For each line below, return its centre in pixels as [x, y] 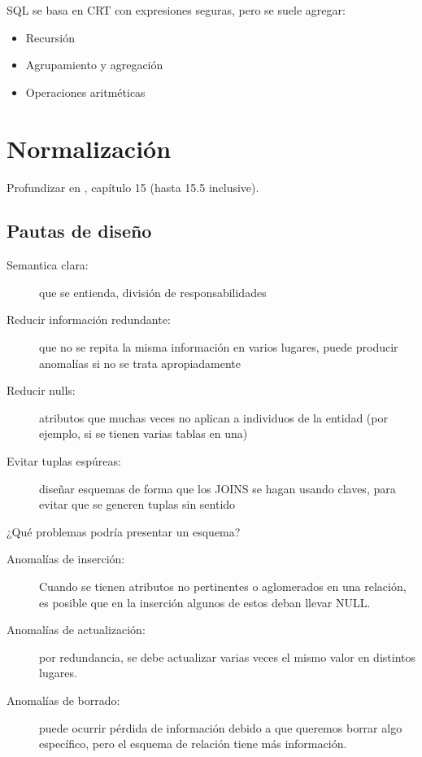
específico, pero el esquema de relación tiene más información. [193, 744]
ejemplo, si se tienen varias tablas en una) [144, 433]
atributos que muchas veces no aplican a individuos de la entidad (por [213, 417]
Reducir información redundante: [89, 319]
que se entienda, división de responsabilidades [153, 292]
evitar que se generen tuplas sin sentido [137, 504]
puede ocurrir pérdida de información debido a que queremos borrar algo [221, 727]
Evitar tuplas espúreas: [64, 461]
